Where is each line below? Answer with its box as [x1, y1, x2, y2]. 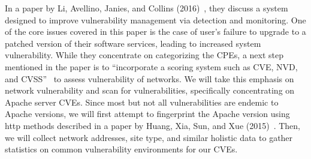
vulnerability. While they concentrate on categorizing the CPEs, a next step [5, 49, 284, 61]
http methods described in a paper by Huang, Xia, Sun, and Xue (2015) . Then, [5, 119, 301, 131]
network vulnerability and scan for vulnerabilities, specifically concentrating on [5, 84, 295, 97]
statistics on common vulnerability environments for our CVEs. [5, 143, 238, 155]
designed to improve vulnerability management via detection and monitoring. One [5, 13, 306, 26]
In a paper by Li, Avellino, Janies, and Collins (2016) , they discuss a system [5, 2, 288, 14]
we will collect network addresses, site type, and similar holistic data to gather [5, 131, 293, 143]
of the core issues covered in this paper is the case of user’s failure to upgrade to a [5, 25, 306, 38]
